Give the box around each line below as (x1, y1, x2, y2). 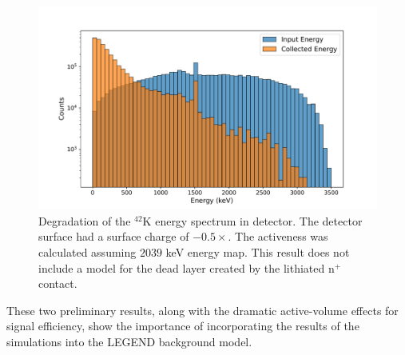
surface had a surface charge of (38, 228, 189, 245)
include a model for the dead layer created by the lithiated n (38, 259, 335, 276)
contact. (38, 275, 77, 292)
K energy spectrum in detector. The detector (142, 212, 363, 229)
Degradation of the (38, 212, 131, 229)
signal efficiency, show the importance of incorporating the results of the (6, 317, 359, 334)
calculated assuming (38, 244, 137, 261)
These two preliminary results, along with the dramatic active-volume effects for (6, 301, 399, 318)
